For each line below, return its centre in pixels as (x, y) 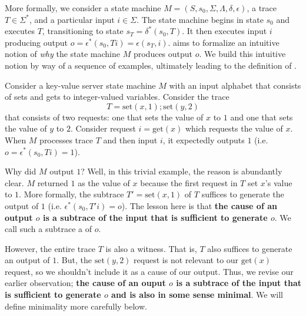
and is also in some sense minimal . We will (197, 295)
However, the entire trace (50, 248)
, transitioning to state (83, 31)
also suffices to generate (250, 248)
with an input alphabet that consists (235, 85)
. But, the (74, 260)
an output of (27, 260)
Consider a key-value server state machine (80, 85)
